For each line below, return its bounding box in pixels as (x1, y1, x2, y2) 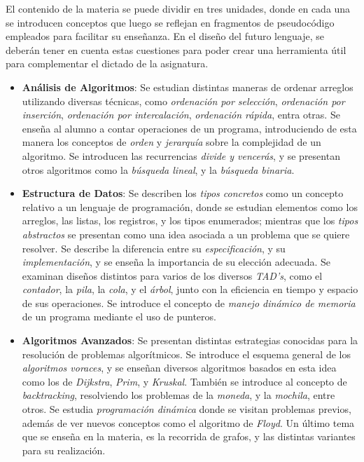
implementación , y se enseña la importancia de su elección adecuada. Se (22, 254, 331, 269)
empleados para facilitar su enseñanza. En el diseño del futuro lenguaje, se (6, 29, 324, 43)
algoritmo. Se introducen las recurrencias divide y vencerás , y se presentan (22, 148, 340, 163)
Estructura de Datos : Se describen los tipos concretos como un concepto (22, 186, 344, 201)
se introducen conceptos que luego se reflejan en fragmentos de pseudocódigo (6, 15, 335, 29)
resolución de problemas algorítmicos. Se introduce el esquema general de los (22, 346, 351, 361)
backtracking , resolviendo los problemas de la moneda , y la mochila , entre (22, 388, 335, 402)
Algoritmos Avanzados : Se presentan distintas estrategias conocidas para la (22, 333, 358, 348)
